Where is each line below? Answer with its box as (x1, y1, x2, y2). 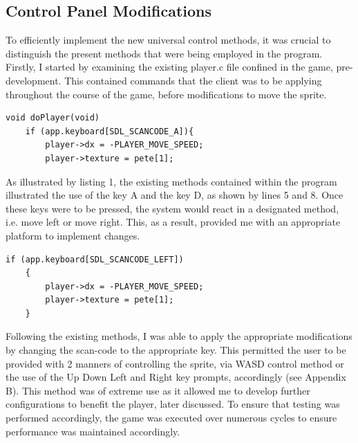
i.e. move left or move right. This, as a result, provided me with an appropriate (6, 215, 341, 229)
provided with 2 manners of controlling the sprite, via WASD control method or (6, 356, 344, 370)
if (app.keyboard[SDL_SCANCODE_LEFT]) (6, 254, 184, 264)
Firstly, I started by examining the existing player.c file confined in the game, (6, 60, 333, 74)
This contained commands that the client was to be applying (64, 73, 322, 87)
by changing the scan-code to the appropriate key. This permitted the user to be (6, 343, 346, 357)
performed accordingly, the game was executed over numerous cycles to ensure (6, 410, 337, 425)
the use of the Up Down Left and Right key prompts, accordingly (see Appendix (6, 370, 346, 384)
